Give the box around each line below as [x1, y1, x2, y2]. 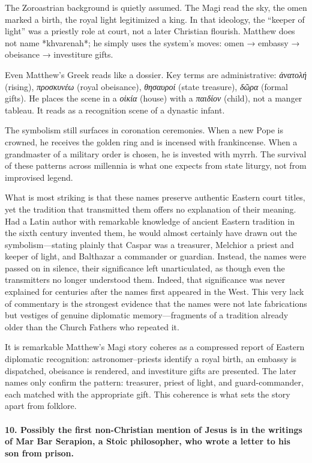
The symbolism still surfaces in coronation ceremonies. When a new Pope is [5, 124, 283, 136]
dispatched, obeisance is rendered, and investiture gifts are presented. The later [5, 364, 296, 377]
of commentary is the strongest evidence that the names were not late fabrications [5, 297, 307, 309]
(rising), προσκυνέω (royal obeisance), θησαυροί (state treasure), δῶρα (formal [5, 80, 288, 92]
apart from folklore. [5, 399, 77, 412]
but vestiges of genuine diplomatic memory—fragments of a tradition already [5, 309, 289, 321]
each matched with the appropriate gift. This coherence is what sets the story [5, 387, 290, 400]
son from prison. [5, 446, 74, 459]
